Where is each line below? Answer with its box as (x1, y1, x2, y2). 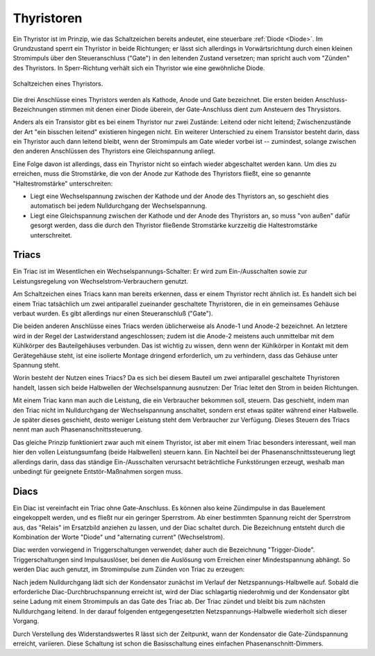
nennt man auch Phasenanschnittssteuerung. (12, 425, 142, 434)
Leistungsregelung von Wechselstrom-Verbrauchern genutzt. (12, 277, 189, 285)
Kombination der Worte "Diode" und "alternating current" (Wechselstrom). (12, 532, 225, 541)
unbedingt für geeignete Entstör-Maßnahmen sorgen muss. (12, 467, 183, 475)
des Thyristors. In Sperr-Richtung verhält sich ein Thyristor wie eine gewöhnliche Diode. (12, 63, 265, 72)
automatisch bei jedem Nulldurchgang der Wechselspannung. (30, 202, 208, 210)
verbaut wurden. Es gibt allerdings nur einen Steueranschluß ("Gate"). (12, 309, 213, 318)
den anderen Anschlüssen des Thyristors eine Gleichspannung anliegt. (12, 147, 215, 156)
